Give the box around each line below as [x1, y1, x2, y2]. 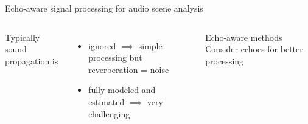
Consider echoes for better [205, 43, 303, 55]
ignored [88, 39, 116, 52]
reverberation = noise [88, 63, 169, 75]
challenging [88, 107, 130, 120]
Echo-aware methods [205, 30, 282, 43]
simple [138, 39, 163, 52]
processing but [88, 51, 142, 64]
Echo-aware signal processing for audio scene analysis [5, 2, 203, 14]
